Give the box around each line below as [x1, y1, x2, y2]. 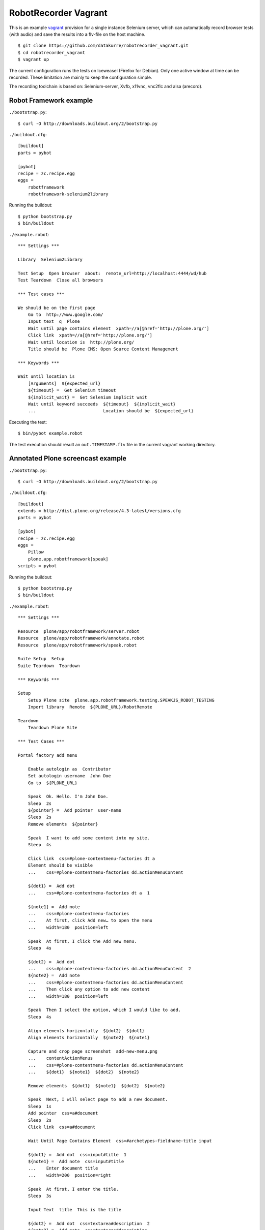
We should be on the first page [18, 305, 96, 310]
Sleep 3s [27, 1193, 52, 1199]
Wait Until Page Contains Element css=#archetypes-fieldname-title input [27, 1138, 212, 1143]
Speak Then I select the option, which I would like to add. [27, 1007, 181, 1013]
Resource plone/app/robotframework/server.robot [18, 628, 140, 634]
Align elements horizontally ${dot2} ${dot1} [27, 1028, 145, 1033]
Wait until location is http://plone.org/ [27, 339, 134, 345]
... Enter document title [27, 1166, 98, 1171]
